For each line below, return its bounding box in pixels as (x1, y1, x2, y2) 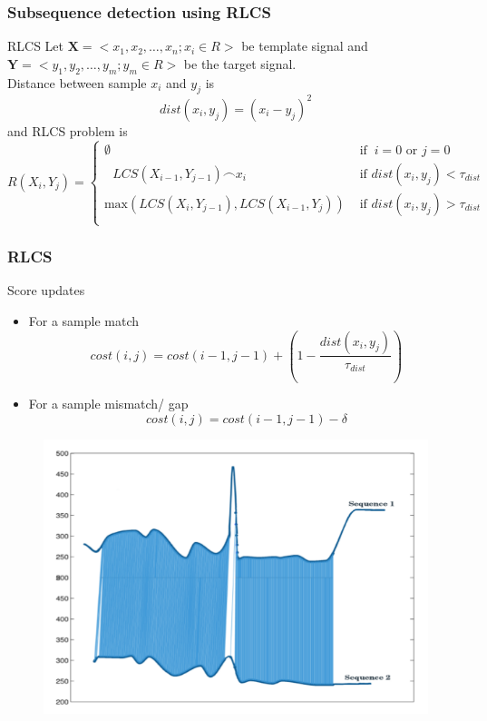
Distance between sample (7, 73, 147, 92)
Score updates (7, 281, 85, 300)
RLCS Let (7, 36, 64, 55)
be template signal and (241, 36, 368, 55)
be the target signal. (183, 54, 297, 73)
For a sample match (28, 311, 140, 330)
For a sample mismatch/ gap (28, 394, 189, 413)
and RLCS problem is (7, 121, 128, 140)
